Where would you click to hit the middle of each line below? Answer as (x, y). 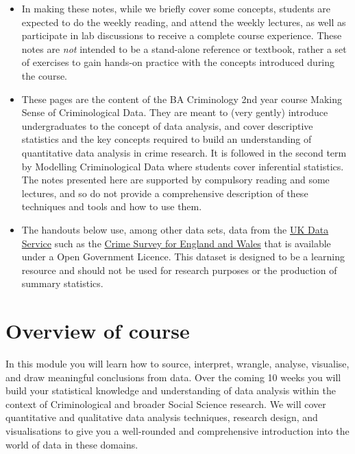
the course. (45, 75)
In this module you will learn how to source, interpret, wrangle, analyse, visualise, (177, 363)
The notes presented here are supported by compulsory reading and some (175, 180)
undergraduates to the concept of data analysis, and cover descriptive (167, 125)
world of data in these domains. (72, 444)
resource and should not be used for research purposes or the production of (179, 270)
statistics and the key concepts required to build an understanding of (167, 139)
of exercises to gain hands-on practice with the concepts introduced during (178, 62)
